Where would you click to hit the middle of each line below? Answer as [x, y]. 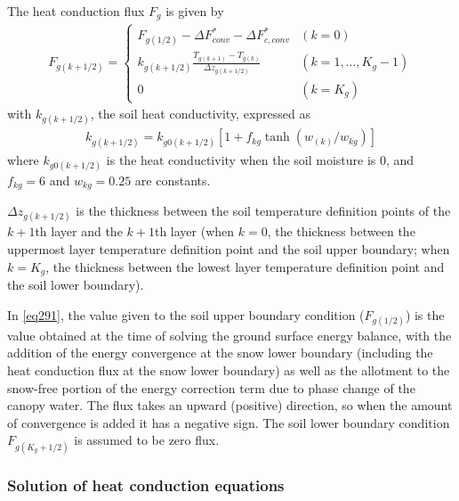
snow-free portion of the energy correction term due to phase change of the [211, 387]
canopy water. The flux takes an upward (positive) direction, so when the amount [230, 405]
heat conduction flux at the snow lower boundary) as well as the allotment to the [229, 370]
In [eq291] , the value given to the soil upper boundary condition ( [186, 314]
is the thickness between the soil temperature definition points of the [263, 211]
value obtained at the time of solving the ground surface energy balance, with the [229, 335]
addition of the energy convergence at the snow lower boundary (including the [220, 353]
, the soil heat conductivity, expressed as [200, 114]
